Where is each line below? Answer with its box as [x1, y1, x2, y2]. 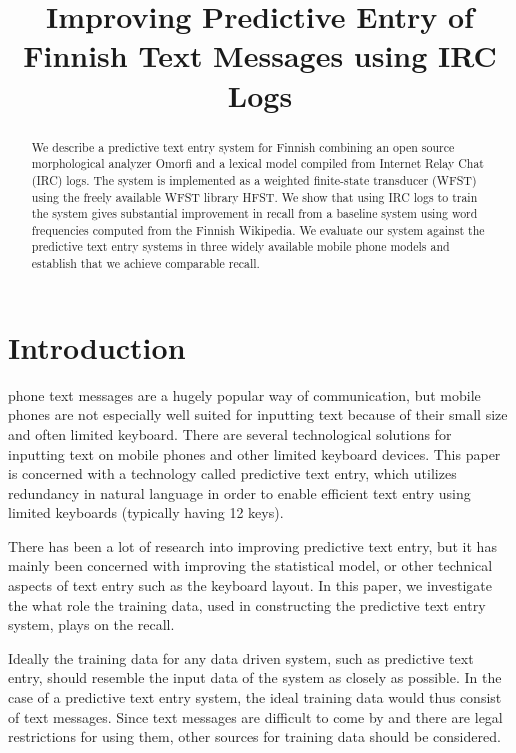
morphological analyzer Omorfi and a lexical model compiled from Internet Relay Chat [31, 155, 484, 172]
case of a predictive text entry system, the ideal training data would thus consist [8, 687, 502, 708]
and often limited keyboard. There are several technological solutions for [8, 423, 452, 444]
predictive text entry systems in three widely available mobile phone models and [31, 238, 450, 255]
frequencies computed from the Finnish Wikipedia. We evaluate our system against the [31, 221, 485, 238]
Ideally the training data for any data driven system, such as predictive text [8, 647, 474, 668]
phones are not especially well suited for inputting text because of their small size [8, 404, 508, 425]
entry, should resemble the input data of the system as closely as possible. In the [8, 667, 502, 688]
